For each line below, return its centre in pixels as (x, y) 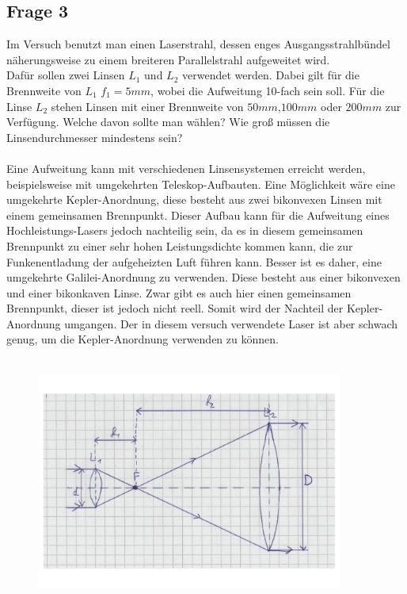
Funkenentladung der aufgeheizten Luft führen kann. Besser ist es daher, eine (194, 261)
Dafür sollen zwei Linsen (66, 75)
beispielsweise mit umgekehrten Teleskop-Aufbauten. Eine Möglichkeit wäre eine (201, 184)
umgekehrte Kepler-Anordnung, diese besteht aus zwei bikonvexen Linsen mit (194, 199)
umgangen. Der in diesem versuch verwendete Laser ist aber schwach (231, 323)
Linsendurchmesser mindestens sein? (95, 137)
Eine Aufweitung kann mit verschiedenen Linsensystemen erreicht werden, (186, 168)
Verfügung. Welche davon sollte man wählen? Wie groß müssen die (168, 122)
